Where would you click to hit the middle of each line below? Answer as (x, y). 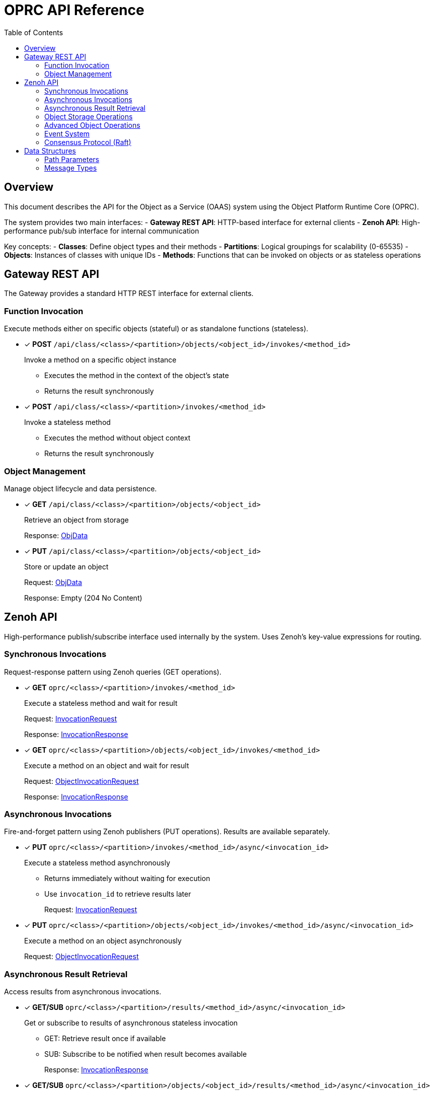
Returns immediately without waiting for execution (127, 879)
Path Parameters (72, 159)
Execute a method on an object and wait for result (107, 765)
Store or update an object (66, 566)
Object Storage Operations (89, 116)
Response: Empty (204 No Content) (83, 598)
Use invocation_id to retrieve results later (118, 894)
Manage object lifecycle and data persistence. (80, 488)
